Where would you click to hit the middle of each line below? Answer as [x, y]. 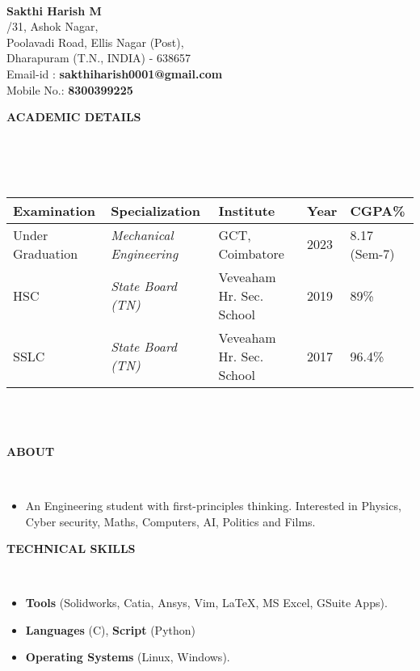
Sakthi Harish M [54, 10]
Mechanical [142, 234]
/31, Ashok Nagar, [52, 26]
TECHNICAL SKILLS [71, 549]
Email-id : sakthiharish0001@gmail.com [115, 73]
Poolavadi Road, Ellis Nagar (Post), [95, 42]
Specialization [155, 210]
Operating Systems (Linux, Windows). [128, 657]
